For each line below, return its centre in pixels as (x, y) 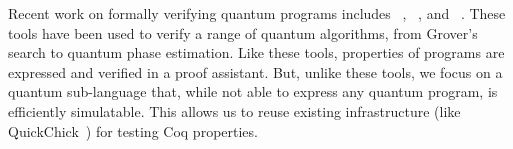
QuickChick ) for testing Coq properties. (133, 130)
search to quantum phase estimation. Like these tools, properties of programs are (256, 52)
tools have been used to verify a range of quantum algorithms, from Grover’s (243, 32)
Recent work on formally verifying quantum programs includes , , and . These (257, 13)
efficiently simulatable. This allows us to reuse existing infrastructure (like (234, 110)
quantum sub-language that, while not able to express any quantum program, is (253, 91)
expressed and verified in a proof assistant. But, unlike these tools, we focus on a (255, 71)
